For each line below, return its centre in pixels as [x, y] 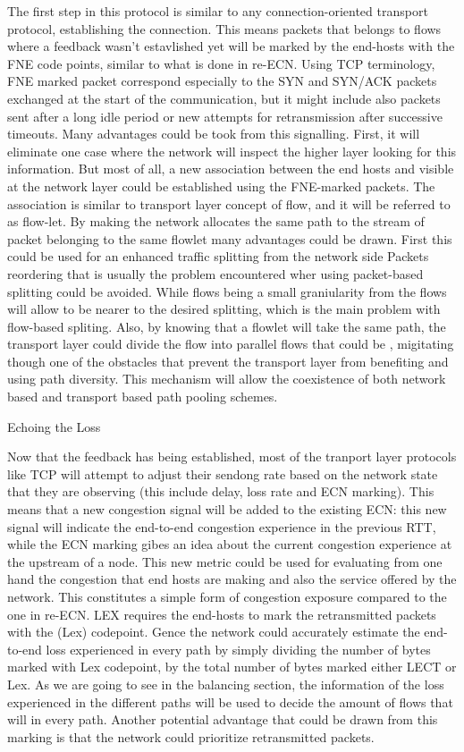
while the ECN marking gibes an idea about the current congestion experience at [230, 544]
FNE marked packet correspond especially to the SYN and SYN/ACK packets [222, 81]
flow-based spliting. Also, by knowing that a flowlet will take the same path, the [227, 326]
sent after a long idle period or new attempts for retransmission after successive [225, 116]
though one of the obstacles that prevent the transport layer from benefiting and [228, 361]
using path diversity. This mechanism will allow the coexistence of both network [227, 379]
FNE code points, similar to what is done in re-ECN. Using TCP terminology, [221, 63]
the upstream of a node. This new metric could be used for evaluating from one [225, 561]
